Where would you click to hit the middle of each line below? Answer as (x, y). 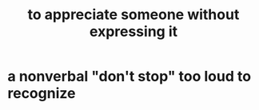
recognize (42, 94)
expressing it (133, 31)
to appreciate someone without (133, 15)
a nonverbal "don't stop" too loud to (129, 77)
